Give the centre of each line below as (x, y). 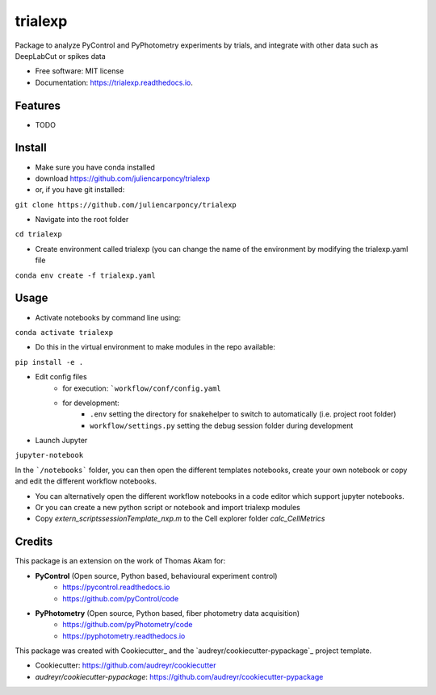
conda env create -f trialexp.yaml (86, 275)
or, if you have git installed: (80, 190)
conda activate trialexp (64, 332)
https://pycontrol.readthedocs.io (116, 587)
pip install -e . (49, 362)
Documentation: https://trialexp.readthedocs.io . (114, 82)
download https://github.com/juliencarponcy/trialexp (122, 178)
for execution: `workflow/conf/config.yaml (142, 388)
